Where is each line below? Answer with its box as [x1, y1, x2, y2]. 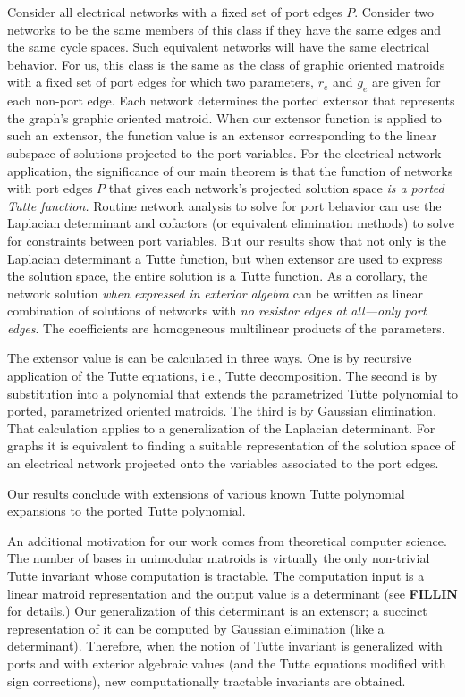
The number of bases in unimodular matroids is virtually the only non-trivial [7, 549, 430, 567]
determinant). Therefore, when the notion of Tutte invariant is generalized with [7, 636, 443, 655]
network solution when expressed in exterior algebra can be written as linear [7, 283, 423, 302]
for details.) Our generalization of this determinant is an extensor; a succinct [7, 601, 427, 620]
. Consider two [354, 3, 434, 21]
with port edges [7, 179, 93, 197]
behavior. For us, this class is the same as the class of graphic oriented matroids [7, 55, 445, 73]
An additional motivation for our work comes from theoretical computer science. [7, 531, 447, 550]
